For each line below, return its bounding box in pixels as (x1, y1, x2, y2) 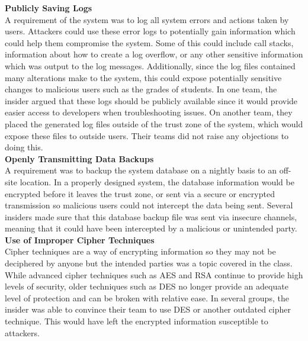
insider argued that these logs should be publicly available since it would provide (5, 94, 298, 107)
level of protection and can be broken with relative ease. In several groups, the (5, 291, 289, 304)
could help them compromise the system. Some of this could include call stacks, (5, 36, 294, 49)
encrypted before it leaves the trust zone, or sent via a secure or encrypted (5, 187, 275, 200)
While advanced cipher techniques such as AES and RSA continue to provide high (5, 268, 303, 281)
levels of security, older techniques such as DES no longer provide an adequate (5, 280, 288, 292)
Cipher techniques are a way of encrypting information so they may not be (5, 245, 276, 258)
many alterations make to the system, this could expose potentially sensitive (5, 71, 282, 83)
